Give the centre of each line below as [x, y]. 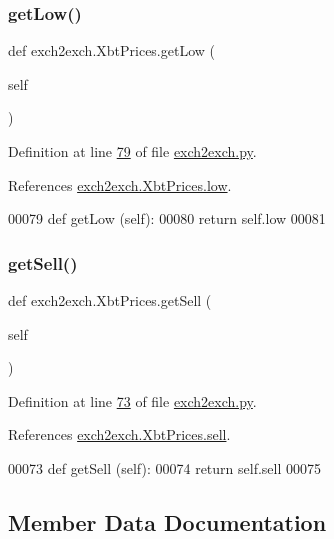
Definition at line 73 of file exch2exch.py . [132, 400]
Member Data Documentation [167, 521]
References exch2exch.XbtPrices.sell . [119, 434]
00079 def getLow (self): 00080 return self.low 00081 [167, 218]
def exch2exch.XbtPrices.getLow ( [111, 50]
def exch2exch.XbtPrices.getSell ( [110, 300]
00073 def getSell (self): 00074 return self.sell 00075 [164, 467]
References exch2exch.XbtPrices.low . [120, 184]
